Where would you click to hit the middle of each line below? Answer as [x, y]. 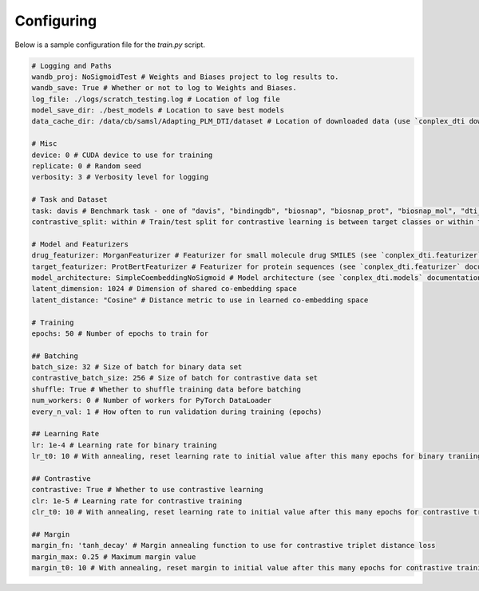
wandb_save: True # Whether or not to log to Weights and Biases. [164, 88]
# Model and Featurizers [80, 244]
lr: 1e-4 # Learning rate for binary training [124, 445]
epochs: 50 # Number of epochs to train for [120, 333]
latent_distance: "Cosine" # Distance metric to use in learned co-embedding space [200, 300]
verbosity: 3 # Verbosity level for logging [120, 177]
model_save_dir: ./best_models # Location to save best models [158, 110]
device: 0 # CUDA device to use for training [122, 155]
